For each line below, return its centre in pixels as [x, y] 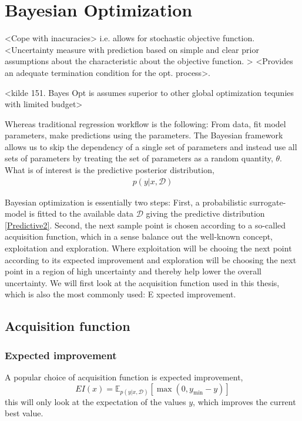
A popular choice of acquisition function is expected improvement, [124, 377]
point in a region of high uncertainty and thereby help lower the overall [133, 271]
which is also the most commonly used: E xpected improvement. [120, 294]
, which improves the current [244, 401]
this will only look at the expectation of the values [95, 401]
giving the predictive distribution [205, 213]
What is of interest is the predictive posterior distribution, [110, 170]
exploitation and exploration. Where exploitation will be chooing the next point [148, 248]
